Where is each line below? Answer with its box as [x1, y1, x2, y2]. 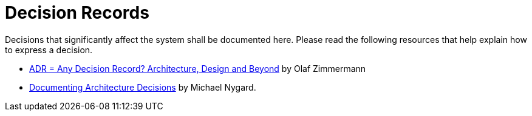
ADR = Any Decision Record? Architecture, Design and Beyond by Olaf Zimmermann [29, 63, 366, 74]
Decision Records [5, 2, 149, 23]
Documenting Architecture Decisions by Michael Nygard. [29, 82, 256, 92]
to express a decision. [5, 44, 93, 55]
